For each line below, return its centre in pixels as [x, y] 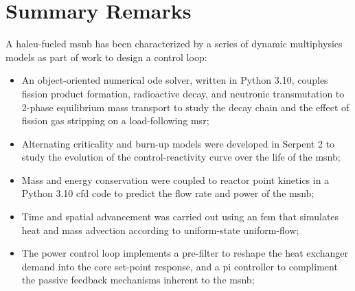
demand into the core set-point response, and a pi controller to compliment [180, 266]
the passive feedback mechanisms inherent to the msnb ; [138, 280]
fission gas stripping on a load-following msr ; [115, 120]
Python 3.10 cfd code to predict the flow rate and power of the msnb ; [168, 193]
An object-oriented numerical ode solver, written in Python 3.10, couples [175, 80]
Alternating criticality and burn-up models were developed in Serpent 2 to [178, 143]
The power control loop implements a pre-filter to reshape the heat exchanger [185, 253]
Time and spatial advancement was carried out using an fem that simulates [180, 217]
